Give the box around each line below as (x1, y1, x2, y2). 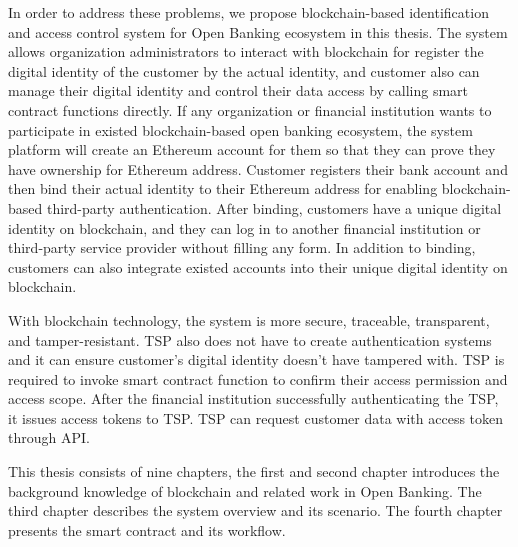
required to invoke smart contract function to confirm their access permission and (8, 368, 508, 389)
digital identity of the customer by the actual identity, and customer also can (8, 60, 480, 81)
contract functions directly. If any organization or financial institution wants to (8, 99, 492, 120)
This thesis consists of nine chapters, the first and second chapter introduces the (8, 461, 500, 482)
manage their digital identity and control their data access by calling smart (8, 80, 469, 101)
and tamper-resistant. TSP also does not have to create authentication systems (8, 329, 492, 350)
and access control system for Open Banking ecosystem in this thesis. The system (8, 21, 508, 42)
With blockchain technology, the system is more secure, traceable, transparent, (8, 309, 490, 330)
